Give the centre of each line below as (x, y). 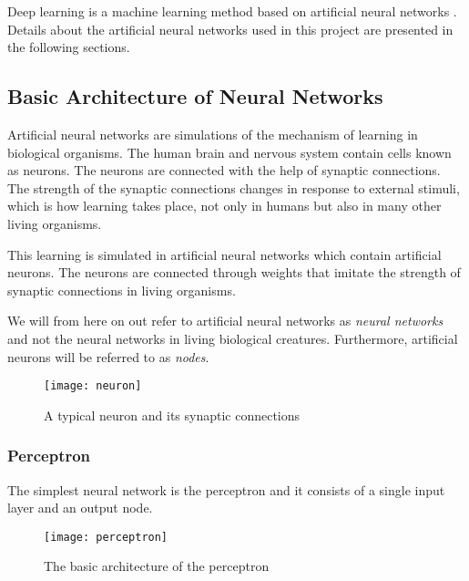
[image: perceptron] (106, 537)
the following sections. (69, 47)
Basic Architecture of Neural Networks (195, 96)
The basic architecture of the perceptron (157, 566)
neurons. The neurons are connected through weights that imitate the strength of (234, 272)
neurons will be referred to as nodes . (108, 356)
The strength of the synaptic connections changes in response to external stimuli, (234, 187)
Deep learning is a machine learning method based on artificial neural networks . (232, 11)
